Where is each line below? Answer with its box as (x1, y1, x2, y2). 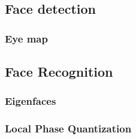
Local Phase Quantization (5, 121, 132, 136)
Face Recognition (5, 62, 113, 81)
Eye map (5, 31, 48, 46)
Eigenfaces (5, 93, 56, 108)
